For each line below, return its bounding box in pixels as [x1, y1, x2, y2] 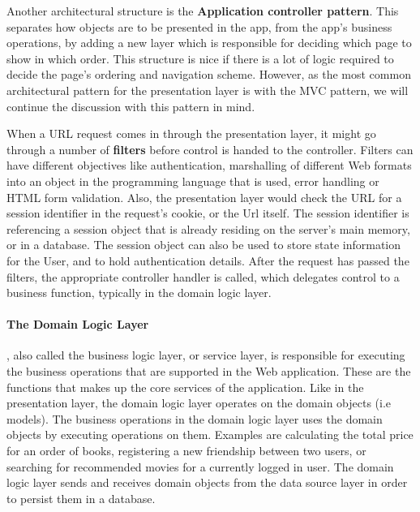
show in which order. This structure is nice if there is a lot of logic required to [6, 49, 394, 67]
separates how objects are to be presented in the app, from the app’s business [6, 18, 392, 35]
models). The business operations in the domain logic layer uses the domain [6, 410, 383, 427]
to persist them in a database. [6, 489, 156, 506]
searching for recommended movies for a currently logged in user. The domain [6, 458, 394, 475]
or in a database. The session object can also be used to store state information [6, 236, 401, 253]
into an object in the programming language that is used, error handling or [6, 172, 379, 189]
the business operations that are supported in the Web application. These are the [6, 363, 411, 380]
